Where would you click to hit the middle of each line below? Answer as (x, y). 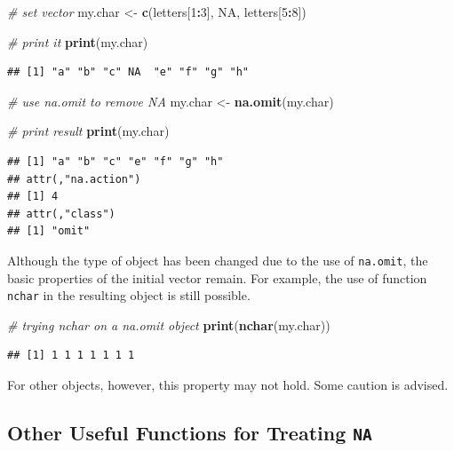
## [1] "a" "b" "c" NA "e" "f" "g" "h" (128, 72)
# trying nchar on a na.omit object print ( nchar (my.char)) (169, 324)
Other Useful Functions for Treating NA (190, 433)
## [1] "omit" (49, 231)
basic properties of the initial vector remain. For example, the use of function (217, 277)
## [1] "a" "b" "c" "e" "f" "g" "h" (115, 161)
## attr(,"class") (61, 214)
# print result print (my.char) (88, 131)
